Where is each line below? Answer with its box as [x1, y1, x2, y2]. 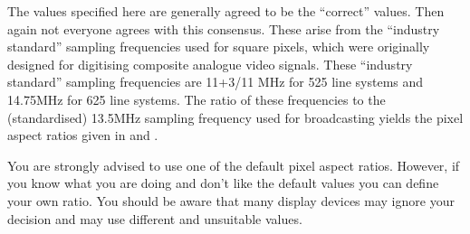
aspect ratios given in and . [7, 126, 158, 145]
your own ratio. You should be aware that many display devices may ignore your [7, 191, 455, 210]
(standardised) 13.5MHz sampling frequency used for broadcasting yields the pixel [7, 108, 464, 126]
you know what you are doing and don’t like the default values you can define [7, 173, 439, 192]
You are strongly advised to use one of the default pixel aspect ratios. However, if [7, 155, 460, 174]
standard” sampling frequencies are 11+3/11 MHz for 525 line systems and [7, 72, 424, 91]
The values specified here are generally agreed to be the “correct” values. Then [7, 2, 445, 20]
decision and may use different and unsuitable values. [7, 209, 302, 228]
